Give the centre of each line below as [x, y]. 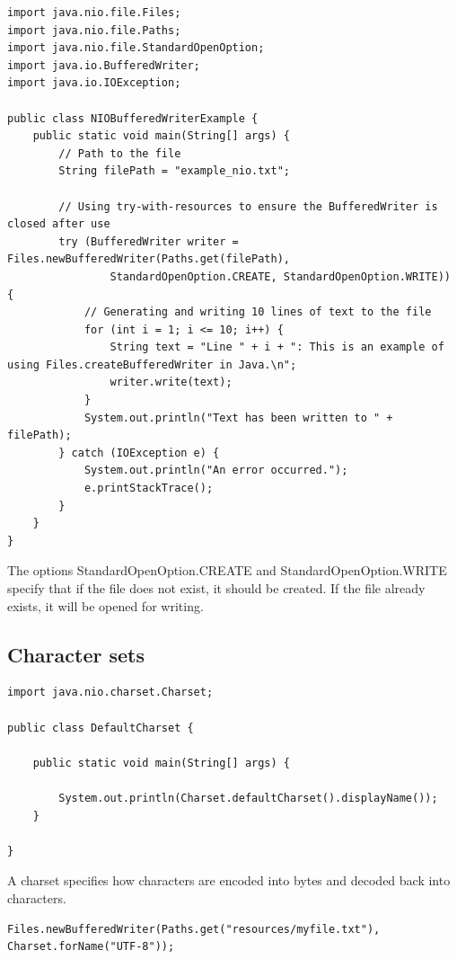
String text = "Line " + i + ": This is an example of [277, 347]
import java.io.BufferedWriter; [104, 65]
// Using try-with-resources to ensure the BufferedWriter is [248, 206]
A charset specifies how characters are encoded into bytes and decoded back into [229, 880]
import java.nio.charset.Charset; [110, 693]
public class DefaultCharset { [101, 728]
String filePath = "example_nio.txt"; [174, 171]
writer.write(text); [171, 382]
